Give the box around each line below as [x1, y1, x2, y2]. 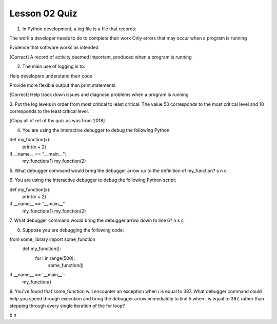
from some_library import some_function [9, 236, 96, 242]
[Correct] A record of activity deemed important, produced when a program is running [9, 54, 192, 60]
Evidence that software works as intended [9, 44, 98, 51]
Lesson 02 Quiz [9, 8, 78, 19]
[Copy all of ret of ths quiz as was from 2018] [9, 118, 105, 124]
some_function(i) [48, 262, 84, 269]
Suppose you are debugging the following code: [22, 226, 124, 233]
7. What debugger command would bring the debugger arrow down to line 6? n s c [9, 217, 184, 223]
